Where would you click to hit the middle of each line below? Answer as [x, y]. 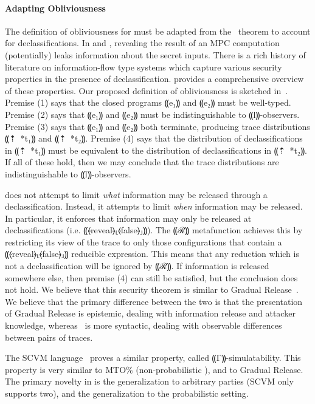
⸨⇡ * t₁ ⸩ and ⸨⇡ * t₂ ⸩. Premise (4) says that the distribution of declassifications [154, 138]
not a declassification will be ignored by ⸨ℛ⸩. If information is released [137, 266]
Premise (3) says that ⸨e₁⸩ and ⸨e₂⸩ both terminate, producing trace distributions [157, 126]
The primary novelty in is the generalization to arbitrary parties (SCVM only [149, 381]
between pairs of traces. [49, 337]
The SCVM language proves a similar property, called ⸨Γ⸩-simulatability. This [153, 358]
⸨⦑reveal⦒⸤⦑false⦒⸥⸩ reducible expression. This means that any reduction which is [152, 254]
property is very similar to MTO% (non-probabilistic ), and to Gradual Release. [154, 369]
